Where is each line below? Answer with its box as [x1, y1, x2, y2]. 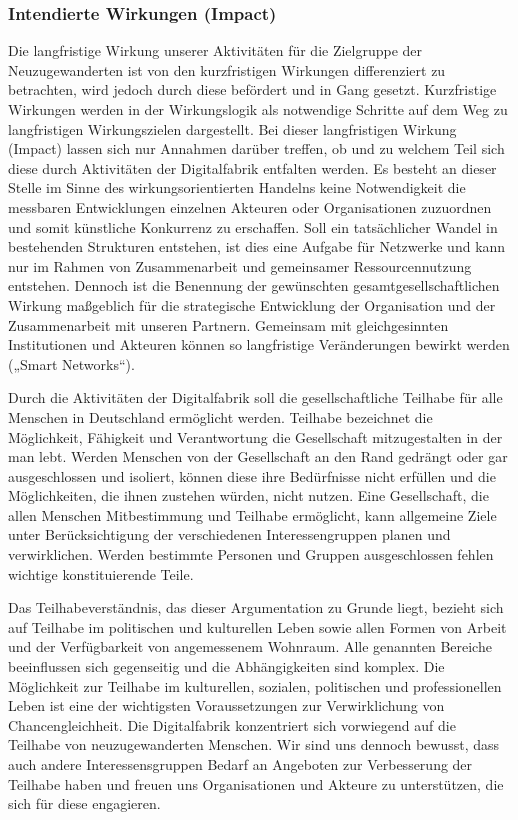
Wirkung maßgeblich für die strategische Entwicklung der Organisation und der [8, 294, 496, 315]
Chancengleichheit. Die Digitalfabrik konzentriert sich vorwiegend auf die [8, 714, 456, 735]
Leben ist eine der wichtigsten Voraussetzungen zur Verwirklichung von [8, 695, 445, 716]
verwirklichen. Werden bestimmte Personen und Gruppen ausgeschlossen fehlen [8, 544, 494, 565]
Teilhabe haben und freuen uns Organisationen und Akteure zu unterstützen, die [8, 773, 504, 794]
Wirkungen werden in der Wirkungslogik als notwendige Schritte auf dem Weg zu [8, 99, 508, 119]
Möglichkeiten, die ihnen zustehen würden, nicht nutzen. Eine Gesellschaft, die [8, 485, 489, 506]
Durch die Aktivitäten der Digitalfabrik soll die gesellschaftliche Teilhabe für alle [8, 387, 503, 408]
